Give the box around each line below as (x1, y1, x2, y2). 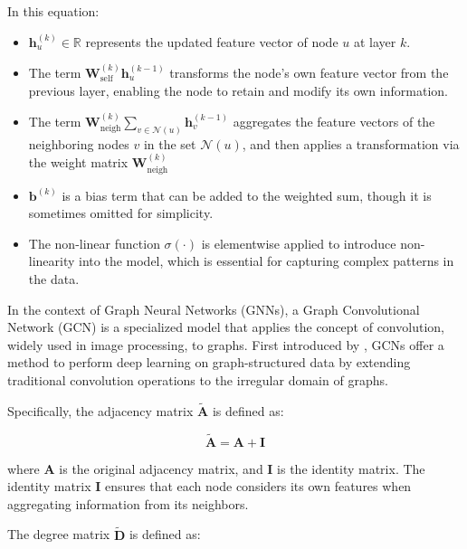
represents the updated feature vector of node (85, 32, 338, 51)
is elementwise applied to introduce (201, 233, 396, 252)
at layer (353, 32, 396, 51)
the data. (28, 270, 80, 289)
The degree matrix (7, 525, 110, 544)
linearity (28, 251, 75, 270)
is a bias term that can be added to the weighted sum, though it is (62, 185, 432, 204)
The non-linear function (28, 233, 160, 252)
